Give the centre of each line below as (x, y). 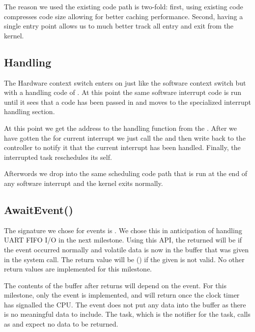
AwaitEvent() (39, 209)
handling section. (29, 111)
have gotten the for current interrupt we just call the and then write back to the (125, 137)
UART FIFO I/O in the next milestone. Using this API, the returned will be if (123, 240)
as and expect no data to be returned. (61, 324)
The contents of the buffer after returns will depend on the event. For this (115, 285)
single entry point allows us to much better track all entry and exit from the (119, 26)
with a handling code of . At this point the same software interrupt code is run (123, 92)
